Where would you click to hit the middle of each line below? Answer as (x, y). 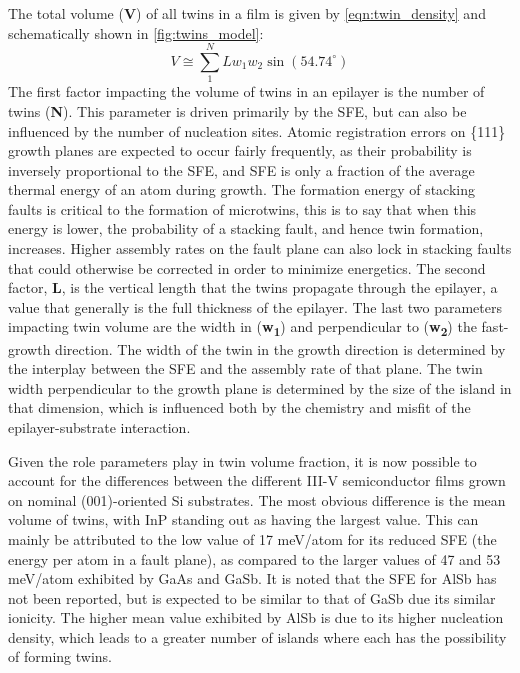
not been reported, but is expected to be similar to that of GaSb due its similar (252, 597)
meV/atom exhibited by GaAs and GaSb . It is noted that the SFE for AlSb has (252, 578)
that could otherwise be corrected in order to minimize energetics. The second (247, 267)
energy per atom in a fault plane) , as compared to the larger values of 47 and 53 (254, 558)
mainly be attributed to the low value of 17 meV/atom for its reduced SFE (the (252, 538)
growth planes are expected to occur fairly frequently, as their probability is (240, 150)
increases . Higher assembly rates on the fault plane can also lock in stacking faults (260, 248)
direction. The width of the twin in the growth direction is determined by (280, 348)
